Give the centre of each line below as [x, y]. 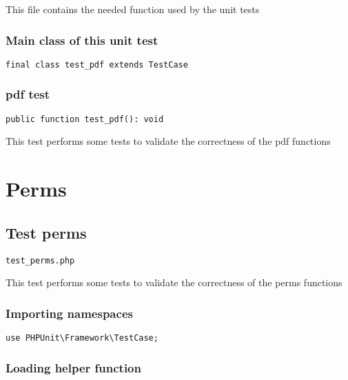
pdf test [28, 94]
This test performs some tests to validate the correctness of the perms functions [174, 282]
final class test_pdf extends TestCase [97, 64]
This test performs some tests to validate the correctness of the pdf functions [168, 141]
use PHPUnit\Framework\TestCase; [82, 338]
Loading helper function [73, 367]
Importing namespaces [69, 313]
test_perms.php [40, 260]
